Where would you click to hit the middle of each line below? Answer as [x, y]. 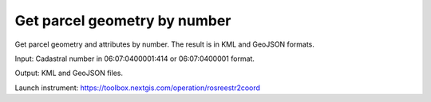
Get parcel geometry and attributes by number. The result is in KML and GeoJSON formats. [165, 44]
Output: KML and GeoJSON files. [69, 73]
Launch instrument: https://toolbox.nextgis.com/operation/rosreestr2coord [138, 88]
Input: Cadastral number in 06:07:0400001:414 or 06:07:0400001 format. [135, 59]
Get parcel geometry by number [123, 21]
